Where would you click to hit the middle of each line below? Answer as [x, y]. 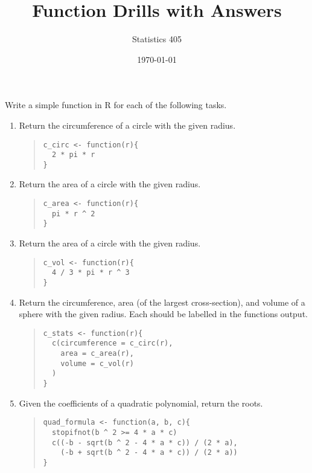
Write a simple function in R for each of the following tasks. [116, 105]
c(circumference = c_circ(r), [112, 343]
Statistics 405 [157, 39]
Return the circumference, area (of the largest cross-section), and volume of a [162, 302]
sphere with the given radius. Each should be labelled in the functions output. [163, 314]
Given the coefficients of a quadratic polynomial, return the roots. [141, 403]
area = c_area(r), [97, 354]
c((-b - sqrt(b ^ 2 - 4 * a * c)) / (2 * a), [145, 442]
